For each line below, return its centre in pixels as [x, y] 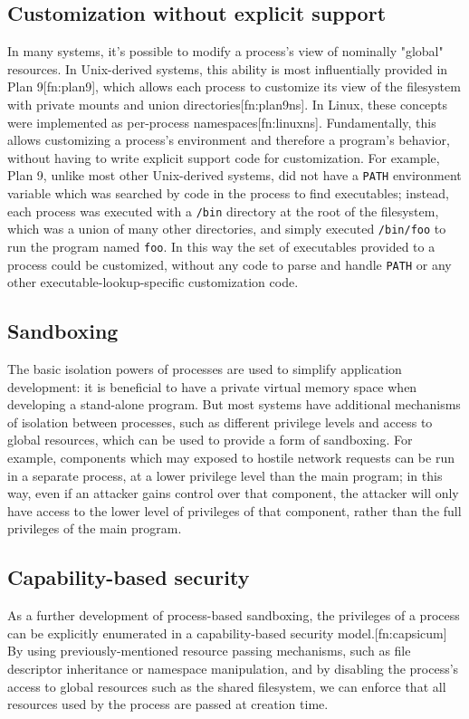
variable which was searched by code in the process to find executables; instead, [228, 193]
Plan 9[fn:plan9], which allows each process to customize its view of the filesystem [234, 86]
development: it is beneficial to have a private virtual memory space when [212, 386]
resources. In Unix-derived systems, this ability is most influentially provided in [228, 68]
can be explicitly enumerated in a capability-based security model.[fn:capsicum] [227, 633]
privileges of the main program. [95, 528]
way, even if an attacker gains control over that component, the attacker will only [233, 493]
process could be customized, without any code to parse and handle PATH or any [230, 264]
